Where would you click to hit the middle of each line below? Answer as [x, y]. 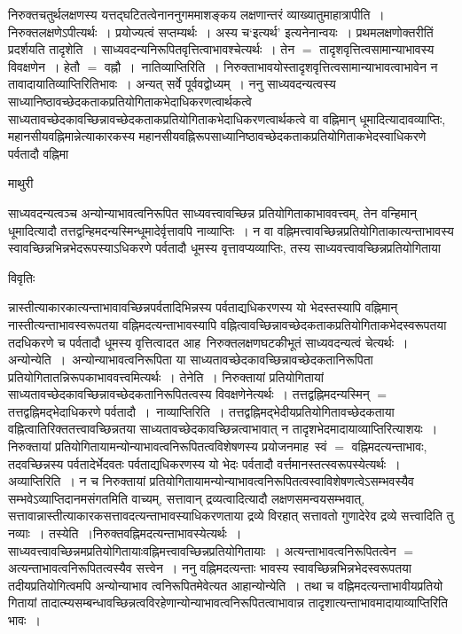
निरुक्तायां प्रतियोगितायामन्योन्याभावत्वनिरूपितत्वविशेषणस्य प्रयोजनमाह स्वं [168, 446]
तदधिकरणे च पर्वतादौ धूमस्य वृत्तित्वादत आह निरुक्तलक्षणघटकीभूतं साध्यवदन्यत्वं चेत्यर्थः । [208, 342]
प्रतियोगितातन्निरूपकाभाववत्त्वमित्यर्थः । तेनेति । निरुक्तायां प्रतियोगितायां [166, 376]
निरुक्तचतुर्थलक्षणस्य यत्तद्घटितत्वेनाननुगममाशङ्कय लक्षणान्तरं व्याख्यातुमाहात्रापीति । [196, 14]
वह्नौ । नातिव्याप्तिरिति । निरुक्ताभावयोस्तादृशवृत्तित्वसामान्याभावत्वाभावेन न [271, 66]
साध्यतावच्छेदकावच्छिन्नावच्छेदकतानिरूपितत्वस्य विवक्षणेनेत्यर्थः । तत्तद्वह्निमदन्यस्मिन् [189, 394]
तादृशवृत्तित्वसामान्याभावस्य [377, 49]
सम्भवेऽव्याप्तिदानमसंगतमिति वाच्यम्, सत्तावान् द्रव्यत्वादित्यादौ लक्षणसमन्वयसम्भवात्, [187, 498]
